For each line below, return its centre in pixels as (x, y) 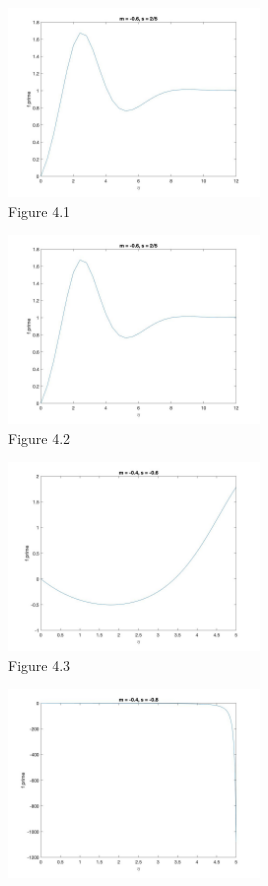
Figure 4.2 (39, 437)
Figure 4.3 (39, 664)
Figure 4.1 (39, 210)
